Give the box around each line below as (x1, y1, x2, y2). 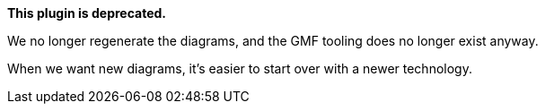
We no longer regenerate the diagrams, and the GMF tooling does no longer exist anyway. (7, 33, 539, 48)
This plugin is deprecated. (7, 5, 166, 21)
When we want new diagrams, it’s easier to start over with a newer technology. (7, 61, 472, 76)
